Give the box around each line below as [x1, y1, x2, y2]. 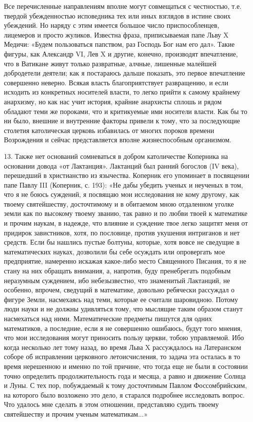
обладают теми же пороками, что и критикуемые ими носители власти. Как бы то [4, 106, 248, 116]
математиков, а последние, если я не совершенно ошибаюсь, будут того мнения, [4, 323, 242, 333]
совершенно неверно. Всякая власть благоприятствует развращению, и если [4, 77, 229, 87]
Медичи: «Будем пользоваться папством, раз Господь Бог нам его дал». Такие [4, 39, 235, 49]
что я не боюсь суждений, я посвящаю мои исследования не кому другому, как [4, 189, 239, 199]
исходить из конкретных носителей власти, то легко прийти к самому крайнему [4, 87, 240, 97]
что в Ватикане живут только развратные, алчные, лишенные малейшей [4, 58, 216, 68]
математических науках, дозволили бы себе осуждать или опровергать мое [4, 246, 225, 256]
